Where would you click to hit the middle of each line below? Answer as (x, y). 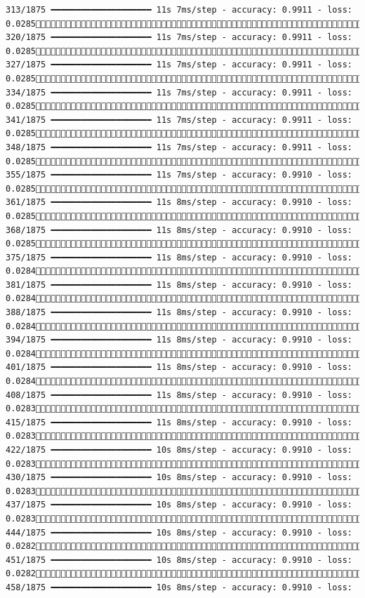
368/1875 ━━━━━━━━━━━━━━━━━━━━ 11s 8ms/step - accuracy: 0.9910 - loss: (179, 230)
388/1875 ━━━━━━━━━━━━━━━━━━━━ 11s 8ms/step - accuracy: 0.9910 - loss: (179, 313)
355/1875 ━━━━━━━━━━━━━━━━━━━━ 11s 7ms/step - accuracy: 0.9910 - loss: (179, 175)
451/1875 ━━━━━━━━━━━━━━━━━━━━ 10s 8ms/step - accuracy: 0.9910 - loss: (179, 560)
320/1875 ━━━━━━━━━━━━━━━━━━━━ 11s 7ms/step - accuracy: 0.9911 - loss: (179, 38)
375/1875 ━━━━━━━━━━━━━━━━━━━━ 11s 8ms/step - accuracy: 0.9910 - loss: (179, 257)
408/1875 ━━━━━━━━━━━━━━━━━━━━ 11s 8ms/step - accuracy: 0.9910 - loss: (179, 395)
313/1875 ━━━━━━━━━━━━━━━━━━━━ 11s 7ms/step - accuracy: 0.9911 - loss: (179, 10)
